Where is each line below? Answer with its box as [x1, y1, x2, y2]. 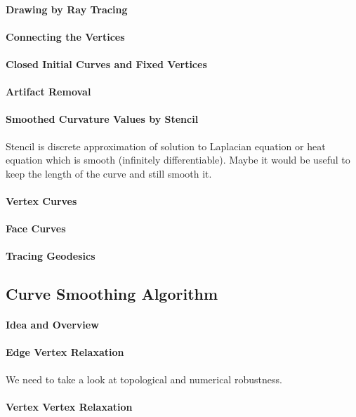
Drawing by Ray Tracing [6, 1, 128, 16]
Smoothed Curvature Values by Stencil [6, 112, 199, 126]
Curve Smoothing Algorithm [6, 283, 218, 305]
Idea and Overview [6, 317, 99, 332]
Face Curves [6, 221, 66, 236]
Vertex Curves [6, 193, 77, 208]
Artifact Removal [6, 84, 91, 99]
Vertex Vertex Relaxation [6, 399, 133, 413]
